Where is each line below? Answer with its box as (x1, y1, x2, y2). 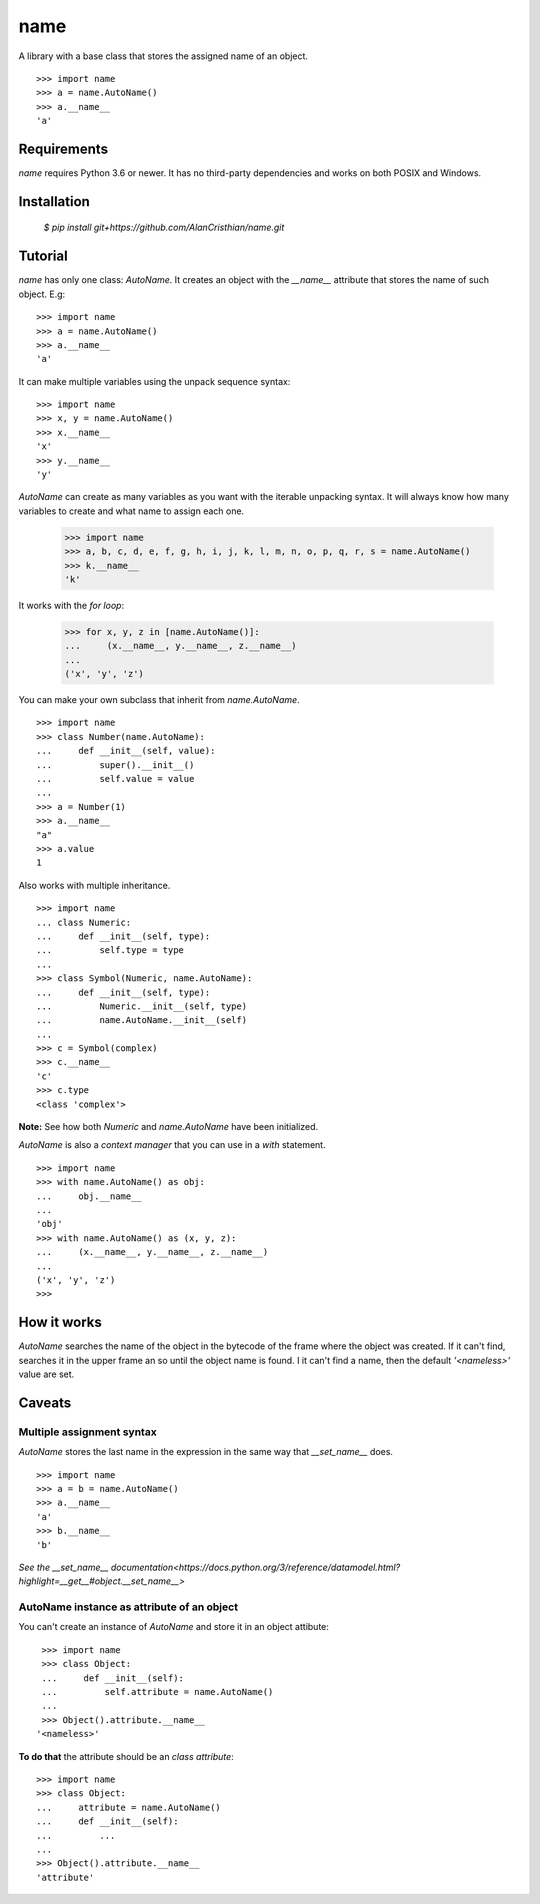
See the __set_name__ (18, 1561, 109, 1573)
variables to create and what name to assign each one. (18, 505, 245, 517)
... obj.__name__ (36, 1190, 142, 1202)
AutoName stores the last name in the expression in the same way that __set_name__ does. (18, 1446, 394, 1458)
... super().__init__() (36, 759, 195, 770)
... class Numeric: (36, 916, 132, 928)
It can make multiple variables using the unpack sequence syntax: (18, 375, 291, 387)
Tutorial (18, 248, 69, 265)
